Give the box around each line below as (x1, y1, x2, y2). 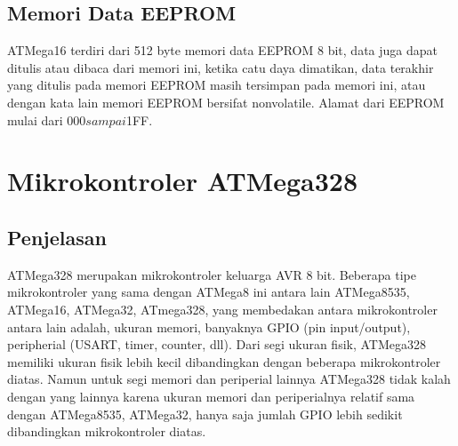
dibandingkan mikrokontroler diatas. (7, 422, 206, 441)
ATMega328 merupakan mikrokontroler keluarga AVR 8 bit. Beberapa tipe (7, 265, 416, 283)
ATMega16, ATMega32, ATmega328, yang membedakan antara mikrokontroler (7, 299, 438, 318)
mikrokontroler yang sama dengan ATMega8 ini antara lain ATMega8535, (7, 283, 410, 301)
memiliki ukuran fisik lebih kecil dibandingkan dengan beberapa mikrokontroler (7, 352, 441, 370)
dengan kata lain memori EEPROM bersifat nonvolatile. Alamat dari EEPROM (7, 92, 445, 111)
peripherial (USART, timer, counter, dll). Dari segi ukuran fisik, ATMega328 (7, 335, 427, 354)
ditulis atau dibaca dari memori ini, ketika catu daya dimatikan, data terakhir (7, 58, 434, 76)
